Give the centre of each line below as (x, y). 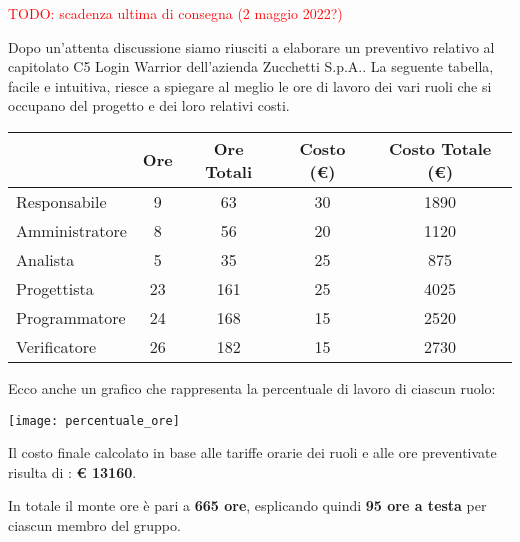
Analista (45, 259)
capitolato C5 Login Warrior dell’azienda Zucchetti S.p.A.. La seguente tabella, (251, 66)
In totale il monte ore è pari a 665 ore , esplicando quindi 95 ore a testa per (247, 505)
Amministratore (71, 230)
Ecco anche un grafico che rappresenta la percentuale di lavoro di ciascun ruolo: (252, 387)
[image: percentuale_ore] (94, 420)
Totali (229, 171)
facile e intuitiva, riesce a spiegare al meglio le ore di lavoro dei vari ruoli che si (250, 85)
